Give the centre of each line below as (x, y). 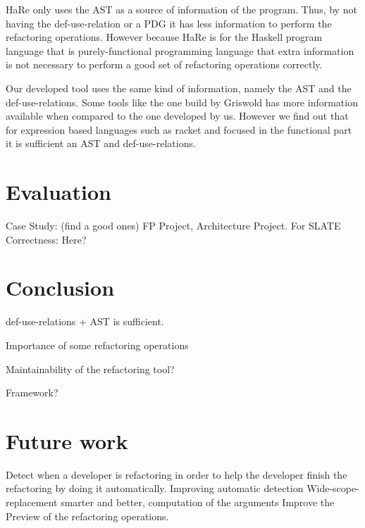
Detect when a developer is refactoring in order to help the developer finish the (177, 474)
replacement (32, 502)
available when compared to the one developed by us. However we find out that (177, 116)
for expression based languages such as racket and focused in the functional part (179, 129)
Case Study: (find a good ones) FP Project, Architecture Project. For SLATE (173, 226)
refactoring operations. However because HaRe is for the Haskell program (164, 37)
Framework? (32, 392)
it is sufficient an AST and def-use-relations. (101, 143)
